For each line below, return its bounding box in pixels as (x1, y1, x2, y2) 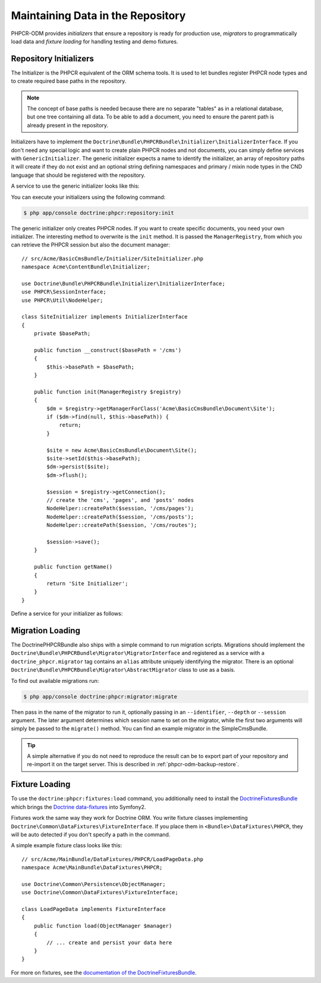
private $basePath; (33, 330, 91, 337)
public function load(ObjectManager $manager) (33, 922, 172, 929)
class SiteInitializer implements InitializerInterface (21, 313, 188, 320)
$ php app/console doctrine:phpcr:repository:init (23, 209, 175, 216)
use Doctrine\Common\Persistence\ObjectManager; (21, 881, 166, 887)
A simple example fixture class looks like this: (11, 842, 122, 849)
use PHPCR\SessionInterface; (21, 289, 106, 295)
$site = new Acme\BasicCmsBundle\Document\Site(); (46, 447, 197, 454)
